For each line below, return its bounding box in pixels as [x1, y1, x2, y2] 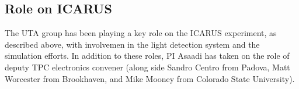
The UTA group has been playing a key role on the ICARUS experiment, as [5, 27, 277, 39]
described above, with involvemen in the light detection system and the [5, 38, 260, 50]
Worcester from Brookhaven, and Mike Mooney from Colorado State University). [5, 72, 295, 84]
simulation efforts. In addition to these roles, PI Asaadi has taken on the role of [5, 49, 290, 62]
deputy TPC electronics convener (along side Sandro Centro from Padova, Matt [5, 60, 290, 73]
